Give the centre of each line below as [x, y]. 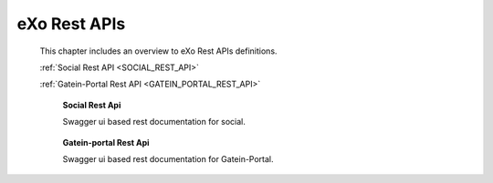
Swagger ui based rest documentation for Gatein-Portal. [168, 158]
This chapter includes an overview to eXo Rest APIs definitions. [158, 51]
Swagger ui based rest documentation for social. [154, 122]
